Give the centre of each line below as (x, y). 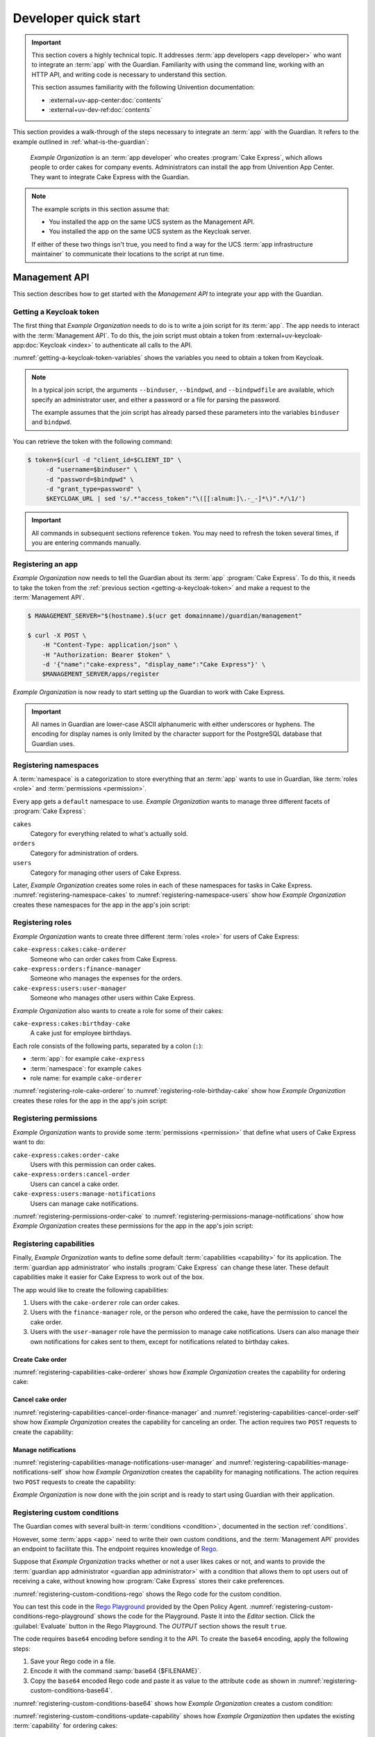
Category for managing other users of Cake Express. (106, 873)
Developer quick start (77, 18)
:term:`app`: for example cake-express (87, 1059)
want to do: (29, 1142)
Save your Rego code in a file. (73, 1661)
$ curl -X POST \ (57, 635)
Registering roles (42, 923)
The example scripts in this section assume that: (101, 209)
